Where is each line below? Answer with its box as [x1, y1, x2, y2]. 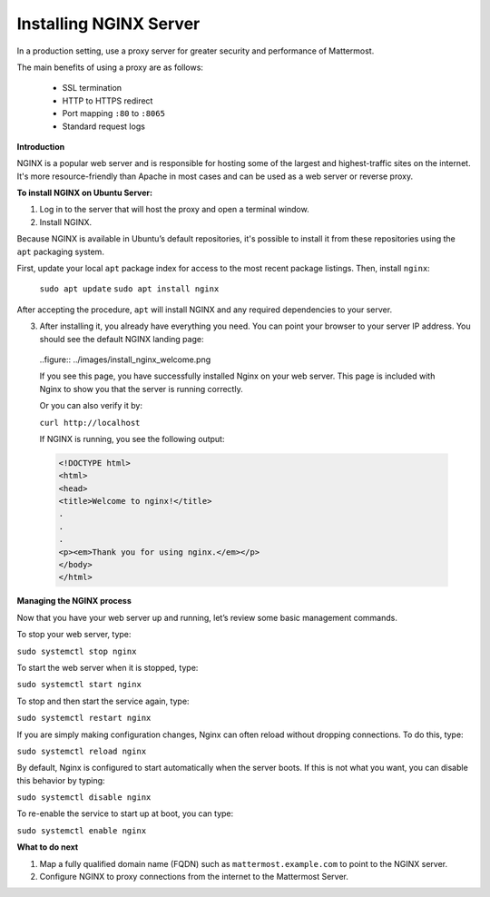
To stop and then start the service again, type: [16, 695, 190, 706]
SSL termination [62, 83, 122, 94]
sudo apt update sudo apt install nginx [39, 284, 220, 294]
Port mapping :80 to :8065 [62, 108, 165, 119]
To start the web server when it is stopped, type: [16, 662, 199, 673]
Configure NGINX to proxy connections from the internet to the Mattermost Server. [39, 872, 349, 882]
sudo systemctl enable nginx [16, 825, 147, 835]
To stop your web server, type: [16, 629, 132, 640]
